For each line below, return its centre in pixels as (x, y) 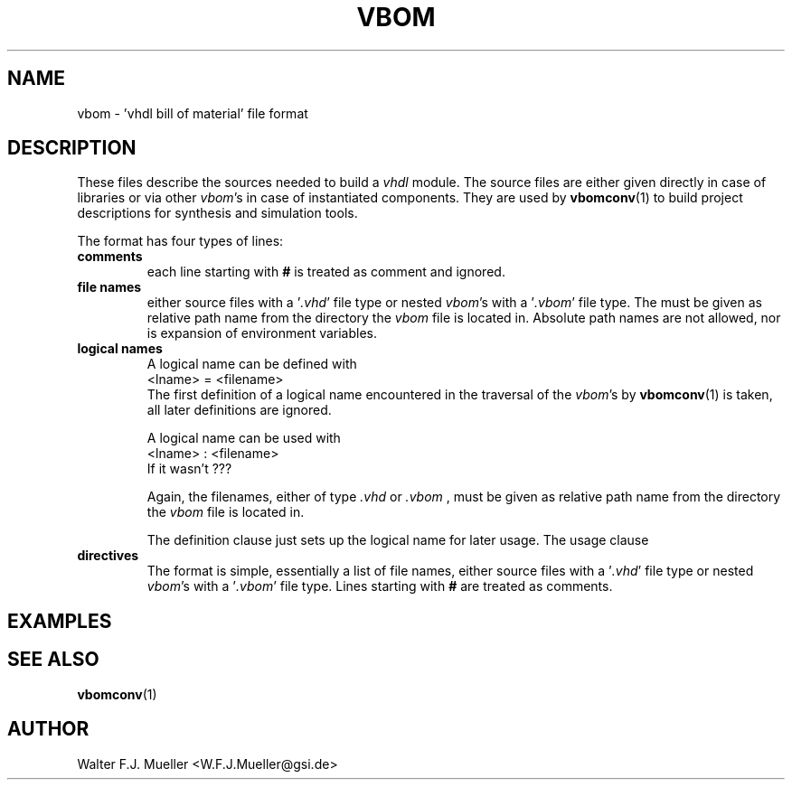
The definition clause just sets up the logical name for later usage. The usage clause (398, 540)
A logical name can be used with (244, 438)
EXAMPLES (60, 621)
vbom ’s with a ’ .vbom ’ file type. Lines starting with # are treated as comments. (380, 586)
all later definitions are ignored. (239, 410)
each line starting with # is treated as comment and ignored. (326, 272)
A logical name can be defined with (252, 364)
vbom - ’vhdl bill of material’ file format (193, 113)
